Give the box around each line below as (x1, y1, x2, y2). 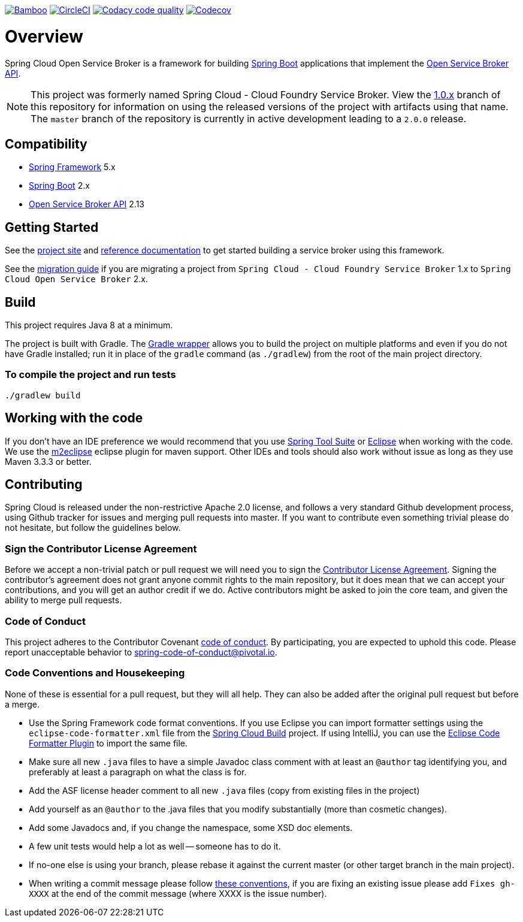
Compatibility (5, 136, 87, 152)
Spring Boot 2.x (29, 180, 90, 191)
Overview (5, 26, 83, 47)
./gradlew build (5, 390, 81, 400)
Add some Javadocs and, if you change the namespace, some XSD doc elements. (29, 822, 353, 833)
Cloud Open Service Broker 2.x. (5, 274, 148, 285)
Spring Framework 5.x (29, 162, 116, 173)
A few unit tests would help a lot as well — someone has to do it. (29, 841, 281, 851)
